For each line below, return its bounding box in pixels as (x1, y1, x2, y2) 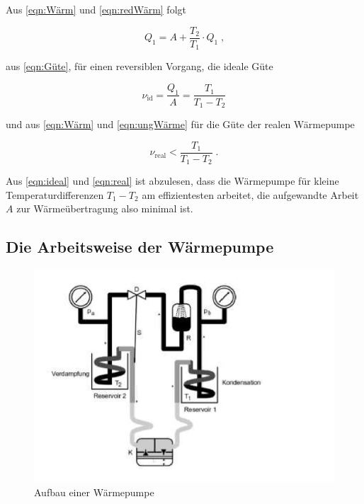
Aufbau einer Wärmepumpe (34, 484, 154, 499)
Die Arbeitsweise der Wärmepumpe (6, 236, 274, 258)
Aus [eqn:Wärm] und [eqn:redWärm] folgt (6, 2, 186, 16)
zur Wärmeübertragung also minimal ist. (16, 201, 193, 216)
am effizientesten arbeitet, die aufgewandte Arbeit (142, 187, 359, 202)
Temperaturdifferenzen (6, 187, 104, 202)
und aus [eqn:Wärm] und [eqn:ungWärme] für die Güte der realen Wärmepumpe (6, 116, 355, 131)
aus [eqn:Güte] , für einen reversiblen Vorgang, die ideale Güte (6, 59, 273, 74)
